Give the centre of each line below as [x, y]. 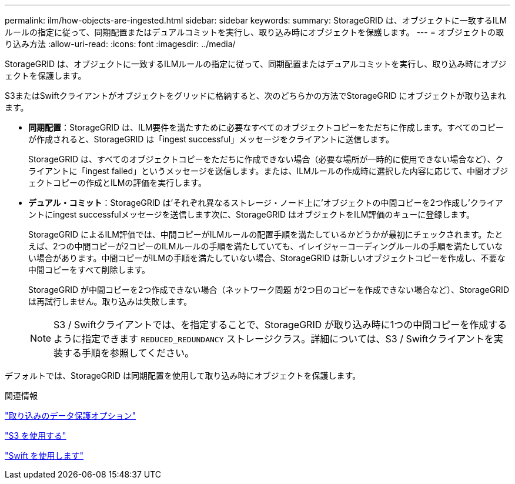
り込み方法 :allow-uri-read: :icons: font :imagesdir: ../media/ [120, 44]
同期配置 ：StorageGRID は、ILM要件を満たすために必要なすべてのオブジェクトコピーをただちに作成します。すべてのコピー [266, 127]
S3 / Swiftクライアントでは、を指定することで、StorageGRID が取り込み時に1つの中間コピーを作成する [280, 325]
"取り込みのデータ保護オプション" [71, 415]
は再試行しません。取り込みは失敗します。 [110, 301]
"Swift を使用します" [44, 455]
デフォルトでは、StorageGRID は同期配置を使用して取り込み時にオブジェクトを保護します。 [183, 375]
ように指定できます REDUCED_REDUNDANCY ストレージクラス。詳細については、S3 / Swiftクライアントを [274, 339]
